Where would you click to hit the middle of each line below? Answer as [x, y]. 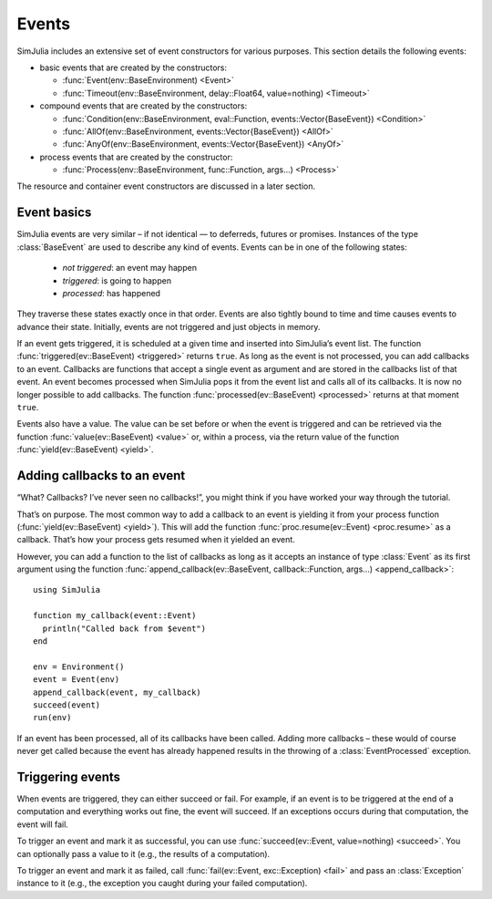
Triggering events [69, 776]
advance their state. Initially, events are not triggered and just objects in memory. [169, 326]
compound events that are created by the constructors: [143, 106]
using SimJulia [67, 590]
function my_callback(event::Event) [115, 616]
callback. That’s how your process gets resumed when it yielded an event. [156, 540]
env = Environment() [79, 666]
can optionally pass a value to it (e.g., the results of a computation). [143, 853]
